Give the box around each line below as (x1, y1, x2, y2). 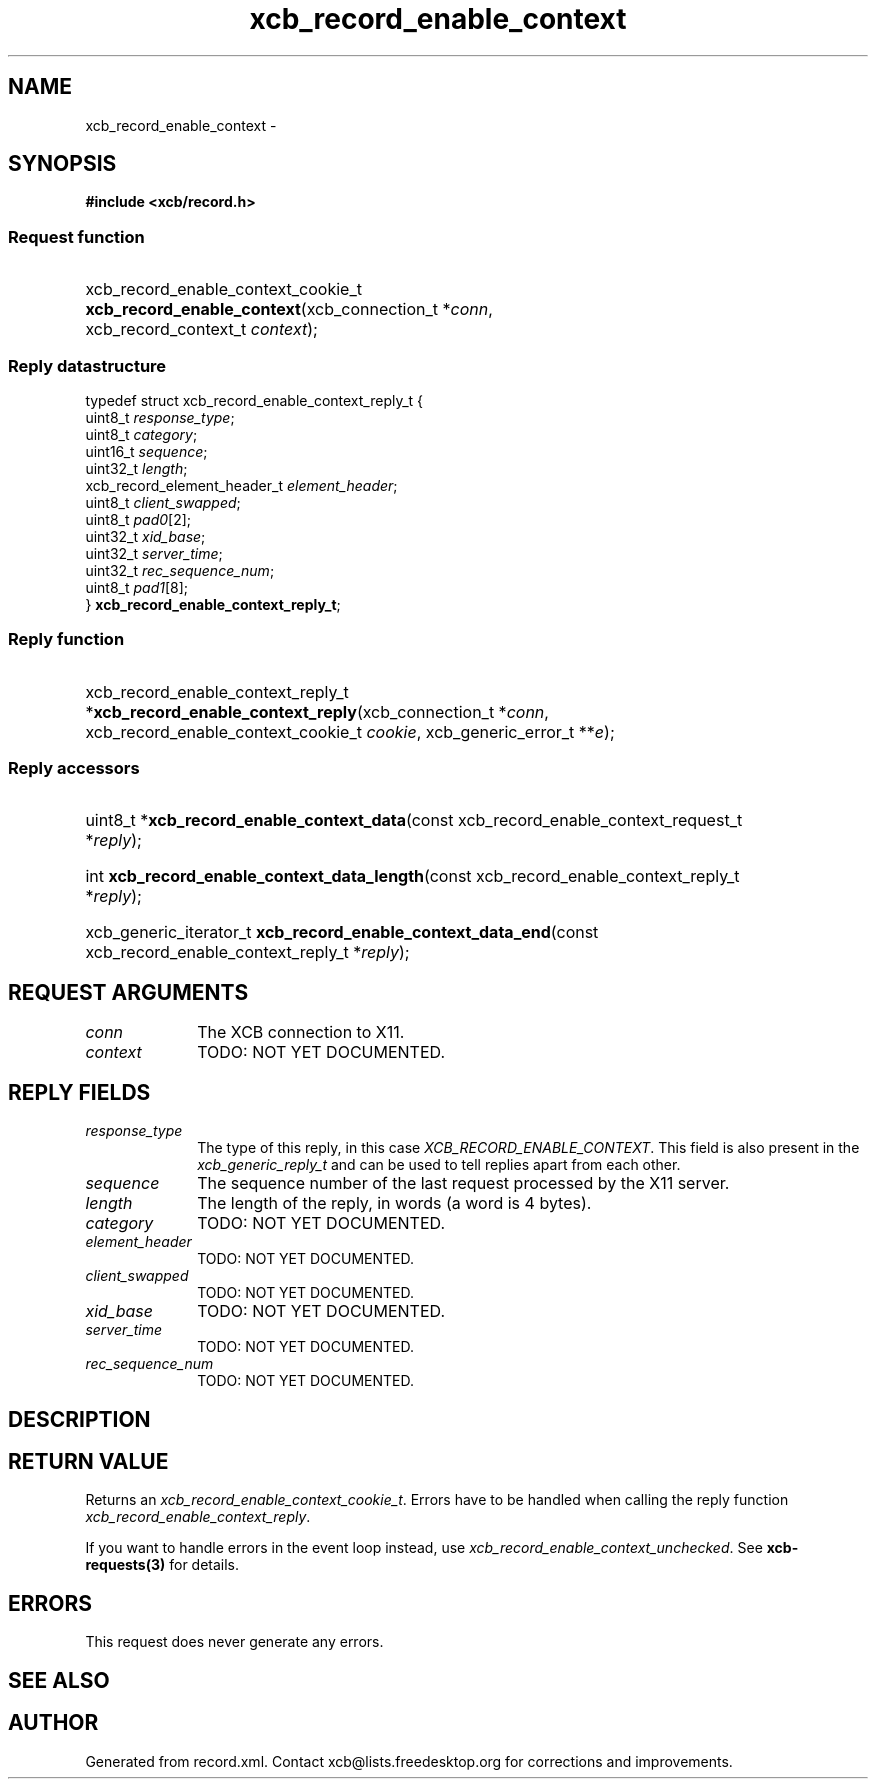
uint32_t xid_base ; (85, 527, 206, 545)
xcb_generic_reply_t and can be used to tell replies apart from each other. (197, 1156, 681, 1174)
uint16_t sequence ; (85, 442, 208, 460)
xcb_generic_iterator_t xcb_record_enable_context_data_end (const (85, 922, 599, 943)
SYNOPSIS (8, 151, 117, 177)
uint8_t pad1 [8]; (85, 578, 189, 596)
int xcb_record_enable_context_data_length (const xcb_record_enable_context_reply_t (85, 866, 740, 887)
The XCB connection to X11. (197, 1022, 405, 1043)
